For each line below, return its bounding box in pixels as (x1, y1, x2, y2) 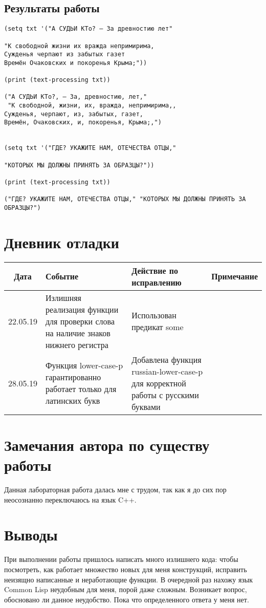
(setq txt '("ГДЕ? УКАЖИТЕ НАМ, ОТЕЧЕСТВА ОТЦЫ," (4, 144, 176, 152)
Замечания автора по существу (4, 434, 210, 455)
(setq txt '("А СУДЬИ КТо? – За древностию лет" (4, 25, 173, 33)
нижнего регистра (45, 338, 108, 351)
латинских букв (45, 395, 100, 407)
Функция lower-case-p (45, 359, 123, 372)
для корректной (131, 377, 186, 389)
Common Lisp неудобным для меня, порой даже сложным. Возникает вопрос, (4, 584, 247, 595)
